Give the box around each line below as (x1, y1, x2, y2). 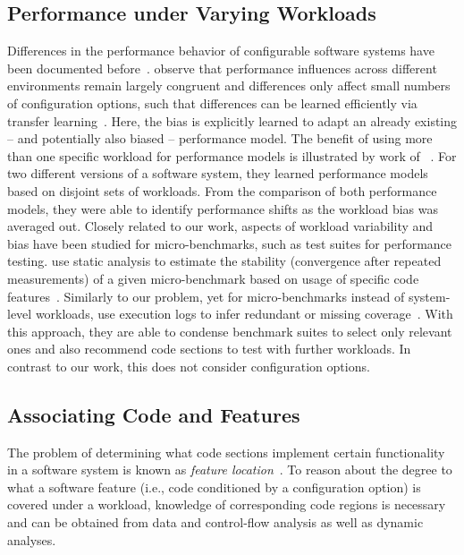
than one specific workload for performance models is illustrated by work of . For (7, 146, 457, 165)
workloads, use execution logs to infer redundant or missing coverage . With (35, 304, 453, 323)
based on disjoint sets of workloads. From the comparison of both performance (7, 181, 437, 200)
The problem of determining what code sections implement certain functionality (7, 442, 445, 461)
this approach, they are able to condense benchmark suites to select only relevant (7, 321, 452, 340)
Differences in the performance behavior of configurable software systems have (7, 41, 434, 60)
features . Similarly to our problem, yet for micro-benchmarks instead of (7, 286, 405, 305)
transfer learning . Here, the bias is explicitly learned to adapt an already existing (7, 111, 458, 130)
